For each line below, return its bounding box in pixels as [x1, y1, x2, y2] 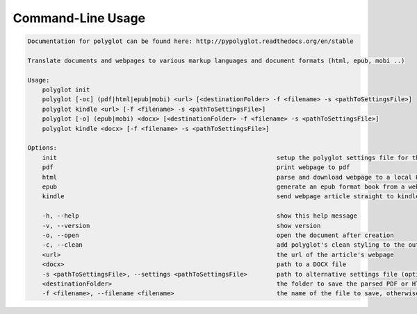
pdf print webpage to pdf [42, 164, 350, 171]
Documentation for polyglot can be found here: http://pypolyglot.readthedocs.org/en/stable [27, 37, 354, 45]
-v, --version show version [42, 222, 321, 229]
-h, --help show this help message [42, 212, 358, 220]
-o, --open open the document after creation [42, 231, 394, 239]
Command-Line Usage [13, 10, 146, 26]
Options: [27, 144, 58, 152]
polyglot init [42, 86, 90, 94]
